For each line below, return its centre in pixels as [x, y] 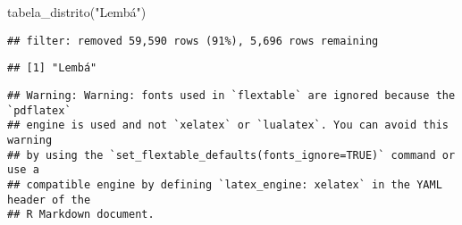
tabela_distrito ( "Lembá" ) [77, 12]
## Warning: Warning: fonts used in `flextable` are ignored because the [231, 95]
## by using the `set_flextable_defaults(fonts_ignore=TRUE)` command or [231, 155]
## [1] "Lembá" [52, 68]
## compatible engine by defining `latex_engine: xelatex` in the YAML [225, 184]
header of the [49, 200]
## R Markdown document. [81, 215]
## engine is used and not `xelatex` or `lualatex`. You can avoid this [228, 125]
